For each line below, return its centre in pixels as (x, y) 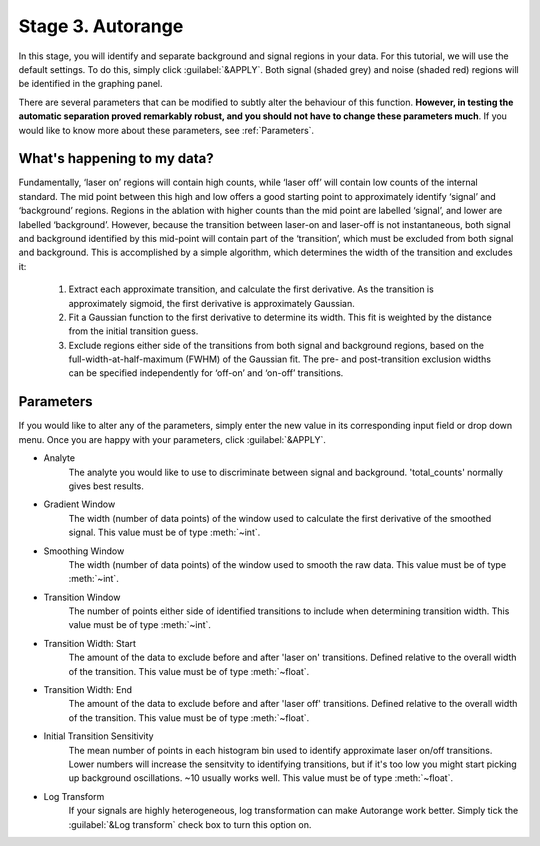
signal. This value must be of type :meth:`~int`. (164, 532)
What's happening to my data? (116, 158)
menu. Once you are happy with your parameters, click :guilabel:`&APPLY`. (172, 439)
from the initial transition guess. (133, 331)
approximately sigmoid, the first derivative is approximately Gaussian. (211, 303)
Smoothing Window (84, 551)
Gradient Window (79, 504)
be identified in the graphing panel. (91, 84)
